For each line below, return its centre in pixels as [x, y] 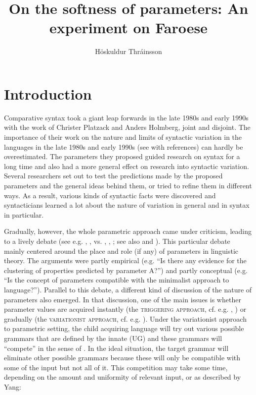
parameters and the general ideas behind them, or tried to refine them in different [128, 185]
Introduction [48, 93]
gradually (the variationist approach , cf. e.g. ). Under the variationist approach [125, 318]
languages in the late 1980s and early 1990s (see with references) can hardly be [124, 146]
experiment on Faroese [128, 28]
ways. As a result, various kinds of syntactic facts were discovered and [110, 195]
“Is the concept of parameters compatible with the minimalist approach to [117, 280]
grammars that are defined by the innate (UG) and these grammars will [113, 338]
